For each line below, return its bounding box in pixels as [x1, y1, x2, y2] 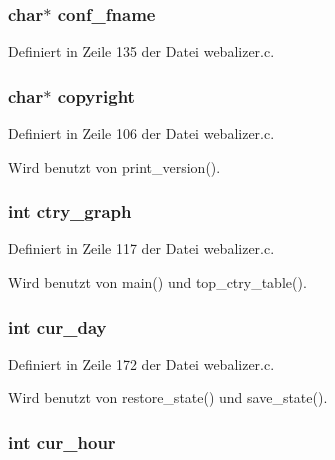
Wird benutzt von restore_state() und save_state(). [8, 387, 328, 408]
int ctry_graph [8, 199, 132, 224]
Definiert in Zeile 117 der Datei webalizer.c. [8, 238, 275, 259]
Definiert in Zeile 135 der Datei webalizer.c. [8, 41, 275, 62]
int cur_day [8, 314, 107, 339]
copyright [57, 83, 135, 108]
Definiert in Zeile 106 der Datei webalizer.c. [8, 123, 275, 144]
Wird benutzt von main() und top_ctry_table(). [8, 272, 307, 293]
